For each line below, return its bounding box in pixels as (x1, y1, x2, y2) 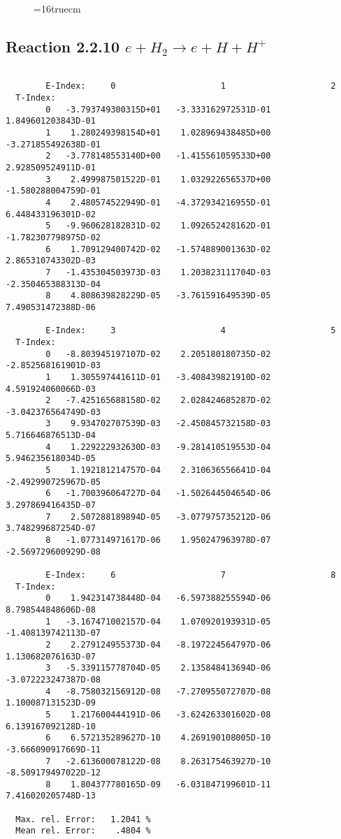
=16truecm (34, 1, 81, 15)
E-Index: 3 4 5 (45, 326, 336, 336)
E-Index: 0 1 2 (45, 81, 336, 92)
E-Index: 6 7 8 (45, 570, 336, 581)
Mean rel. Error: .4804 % (15, 826, 151, 836)
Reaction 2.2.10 (6, 35, 119, 57)
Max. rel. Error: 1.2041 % (15, 814, 151, 824)
